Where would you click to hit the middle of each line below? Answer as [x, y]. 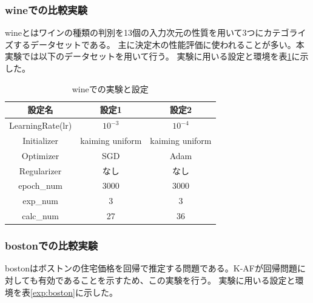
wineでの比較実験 [46, 9]
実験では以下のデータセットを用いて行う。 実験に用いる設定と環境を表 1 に [153, 56]
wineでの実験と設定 [110, 88]
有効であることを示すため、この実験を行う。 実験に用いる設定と [167, 280]
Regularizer [40, 170]
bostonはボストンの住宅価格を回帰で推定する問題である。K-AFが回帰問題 [151, 268]
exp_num [40, 201]
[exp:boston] [53, 292]
